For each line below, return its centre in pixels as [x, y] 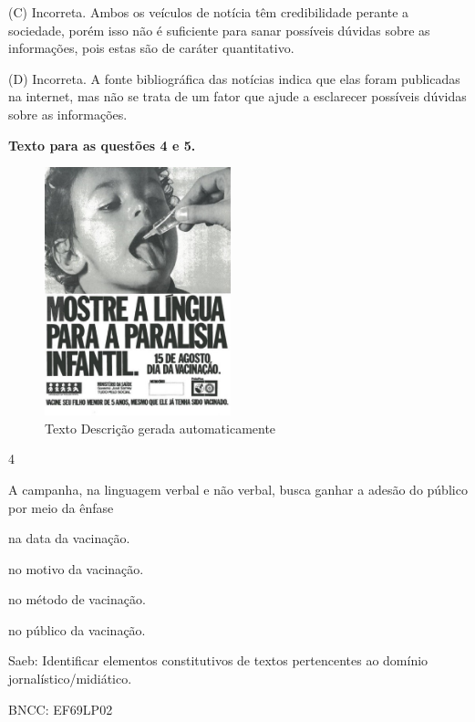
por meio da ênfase [61, 507]
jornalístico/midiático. [70, 679]
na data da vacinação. [69, 538]
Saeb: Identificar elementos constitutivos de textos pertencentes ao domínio [218, 660]
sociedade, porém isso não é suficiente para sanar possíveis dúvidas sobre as [219, 30]
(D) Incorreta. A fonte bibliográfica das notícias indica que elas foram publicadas [234, 78]
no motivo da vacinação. [76, 568]
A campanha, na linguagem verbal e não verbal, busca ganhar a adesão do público [238, 489]
